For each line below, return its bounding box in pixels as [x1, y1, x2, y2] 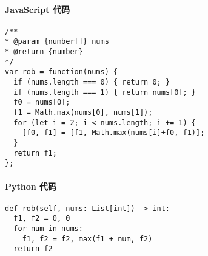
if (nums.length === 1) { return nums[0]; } [13, 88, 196, 97]
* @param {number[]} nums [5, 37, 109, 46]
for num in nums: [13, 224, 83, 234]
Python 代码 [5, 179, 57, 192]
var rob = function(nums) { [5, 67, 118, 77]
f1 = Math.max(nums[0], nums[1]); [13, 108, 153, 117]
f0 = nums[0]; [13, 98, 70, 107]
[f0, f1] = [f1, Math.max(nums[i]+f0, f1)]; [22, 128, 205, 137]
